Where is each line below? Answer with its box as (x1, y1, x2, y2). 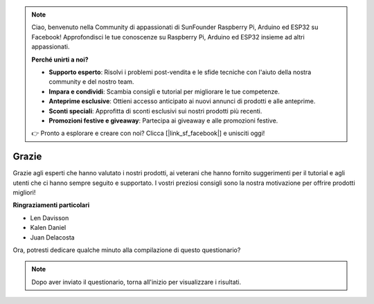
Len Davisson (30, 213, 69, 222)
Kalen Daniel (30, 224, 66, 232)
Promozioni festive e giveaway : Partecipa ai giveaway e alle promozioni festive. (48, 116, 278, 125)
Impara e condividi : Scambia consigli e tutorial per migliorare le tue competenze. (48, 87, 280, 96)
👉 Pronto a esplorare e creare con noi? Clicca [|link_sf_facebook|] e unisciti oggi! (31, 129, 265, 138)
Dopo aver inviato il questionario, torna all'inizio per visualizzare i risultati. (31, 278, 242, 286)
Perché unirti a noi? (31, 55, 89, 64)
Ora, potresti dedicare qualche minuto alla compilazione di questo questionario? (12, 246, 241, 254)
